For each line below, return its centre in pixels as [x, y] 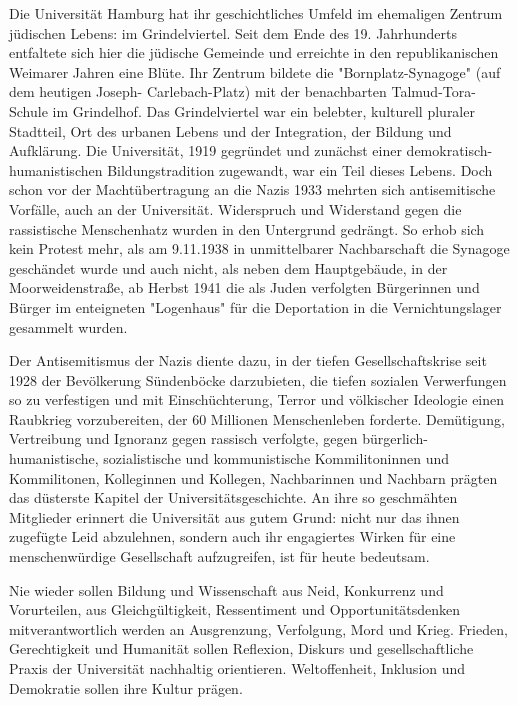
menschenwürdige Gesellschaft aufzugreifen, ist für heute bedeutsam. [219, 556]
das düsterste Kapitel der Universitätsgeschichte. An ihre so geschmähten [233, 497]
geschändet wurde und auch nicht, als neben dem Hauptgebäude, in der [228, 267]
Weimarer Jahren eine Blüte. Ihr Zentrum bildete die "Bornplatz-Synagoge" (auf [255, 71]
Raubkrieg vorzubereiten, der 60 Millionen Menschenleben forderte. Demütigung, [257, 418]
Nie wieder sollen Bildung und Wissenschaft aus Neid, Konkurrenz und [226, 589]
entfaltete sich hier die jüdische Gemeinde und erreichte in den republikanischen [254, 52]
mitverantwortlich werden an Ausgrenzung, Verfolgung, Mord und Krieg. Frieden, [258, 628]
